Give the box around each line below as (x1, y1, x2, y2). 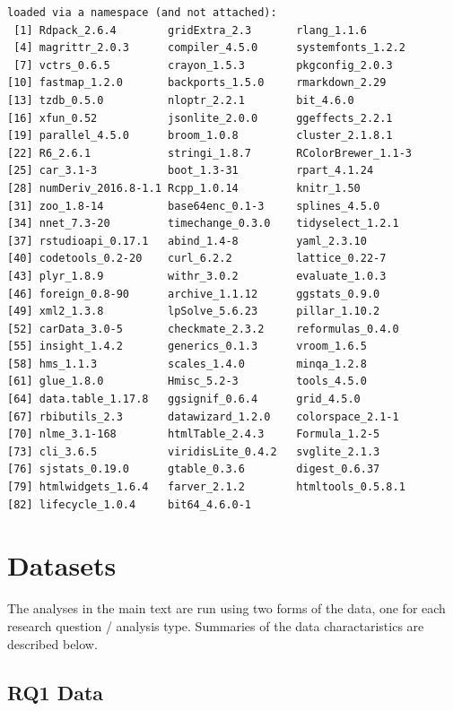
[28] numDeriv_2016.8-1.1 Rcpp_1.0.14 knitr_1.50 (7, 181, 361, 195)
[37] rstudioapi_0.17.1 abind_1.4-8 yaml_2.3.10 (7, 234, 367, 247)
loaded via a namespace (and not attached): (7, 6, 277, 19)
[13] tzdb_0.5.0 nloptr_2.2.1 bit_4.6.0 (7, 93, 354, 107)
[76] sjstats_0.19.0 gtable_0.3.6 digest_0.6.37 (7, 463, 380, 476)
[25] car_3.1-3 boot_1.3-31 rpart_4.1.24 (7, 164, 374, 178)
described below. (7, 634, 98, 653)
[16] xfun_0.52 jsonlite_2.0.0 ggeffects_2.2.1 (7, 111, 393, 125)
